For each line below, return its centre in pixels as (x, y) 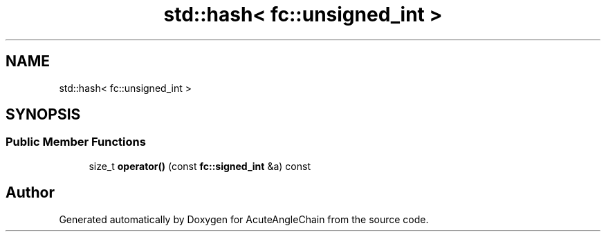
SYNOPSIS (43, 115)
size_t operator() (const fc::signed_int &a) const (200, 166)
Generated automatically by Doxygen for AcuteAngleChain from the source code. (244, 219)
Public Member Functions (76, 142)
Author (30, 193)
